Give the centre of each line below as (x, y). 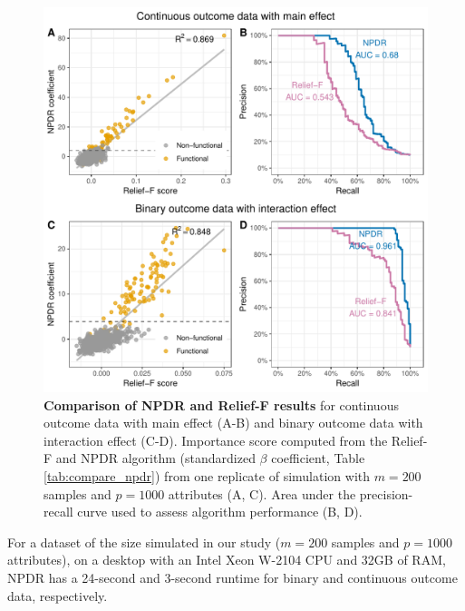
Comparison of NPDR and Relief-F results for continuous (221, 404)
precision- (386, 493)
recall (58, 512)
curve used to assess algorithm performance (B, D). (220, 512)
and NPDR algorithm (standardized (155, 458)
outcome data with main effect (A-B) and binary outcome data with (233, 423)
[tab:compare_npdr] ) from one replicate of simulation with (207, 475)
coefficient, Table (318, 458)
